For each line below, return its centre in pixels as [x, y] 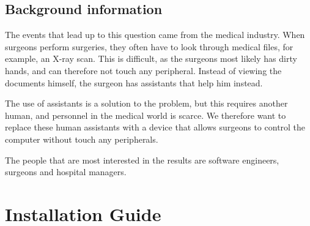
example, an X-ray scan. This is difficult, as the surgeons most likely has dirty [151, 58]
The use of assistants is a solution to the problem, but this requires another [146, 103]
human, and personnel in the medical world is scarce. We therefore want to [146, 115]
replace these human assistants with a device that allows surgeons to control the [155, 127]
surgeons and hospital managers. [66, 172]
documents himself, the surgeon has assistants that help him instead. [134, 82]
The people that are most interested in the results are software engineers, [142, 160]
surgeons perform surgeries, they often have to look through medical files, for [149, 46]
